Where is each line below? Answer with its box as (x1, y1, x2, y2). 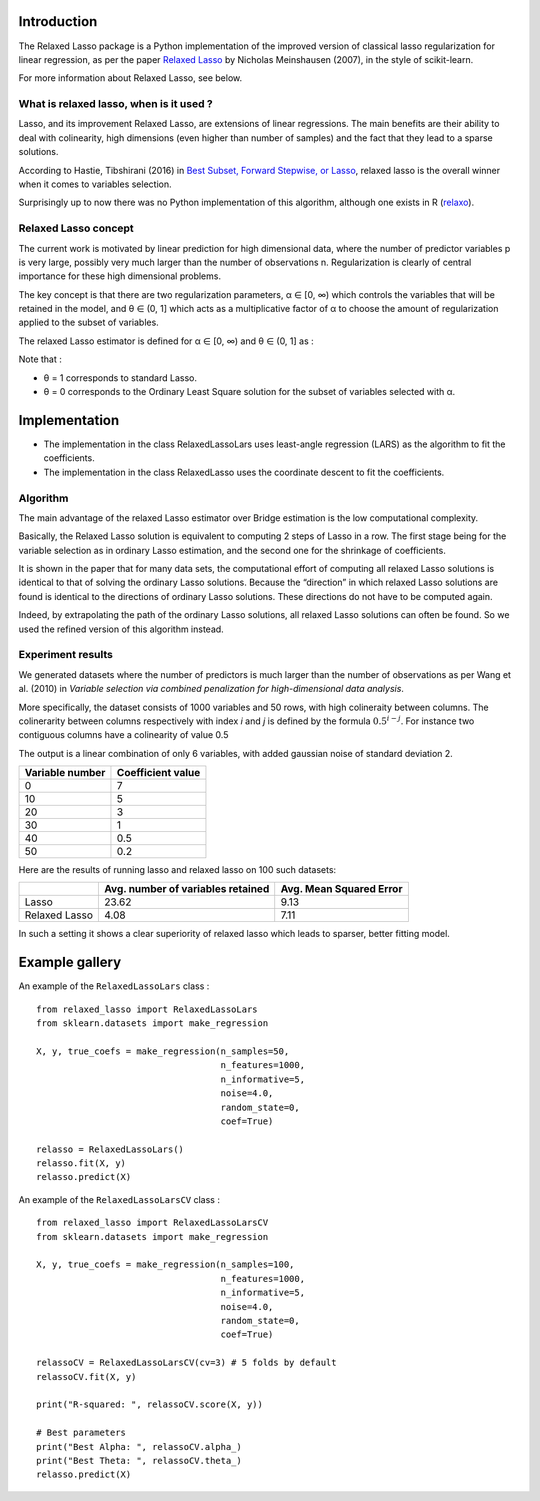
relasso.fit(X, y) (36, 1158, 127, 1169)
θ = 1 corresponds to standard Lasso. (43, 371, 197, 384)
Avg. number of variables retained (103, 882, 270, 896)
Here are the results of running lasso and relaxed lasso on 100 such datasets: (18, 864, 337, 876)
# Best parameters (36, 1427, 127, 1439)
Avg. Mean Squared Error (280, 882, 403, 896)
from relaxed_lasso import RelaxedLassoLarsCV (36, 1217, 269, 1229)
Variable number (24, 766, 106, 780)
